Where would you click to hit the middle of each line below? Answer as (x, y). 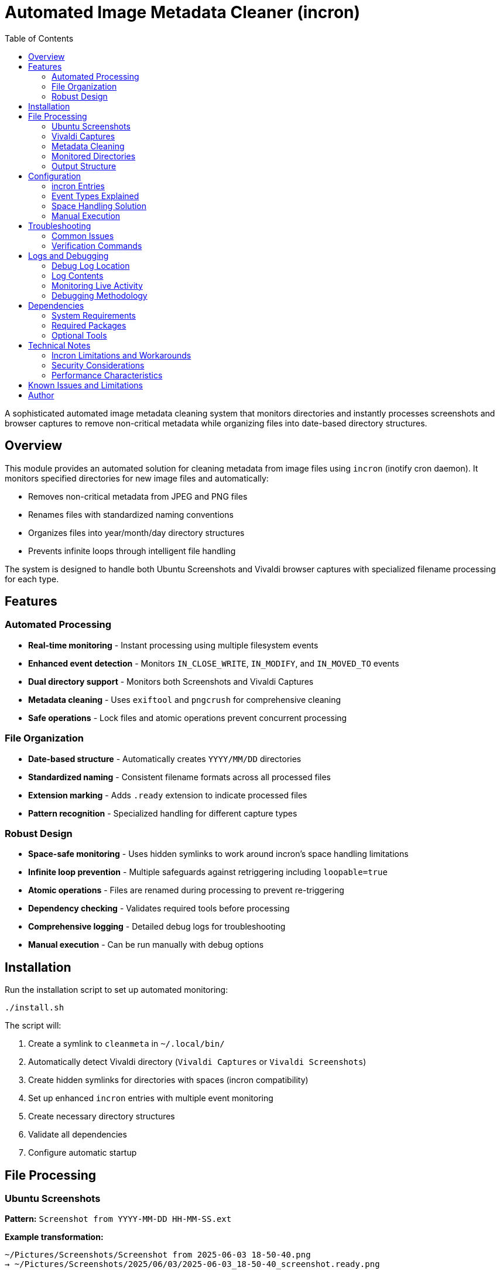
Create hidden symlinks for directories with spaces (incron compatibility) (168, 1080)
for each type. (32, 579)
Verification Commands (97, 245)
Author (41, 395)
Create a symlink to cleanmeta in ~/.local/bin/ (126, 1044)
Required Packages (89, 325)
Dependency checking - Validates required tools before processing (159, 908)
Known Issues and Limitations (85, 385)
